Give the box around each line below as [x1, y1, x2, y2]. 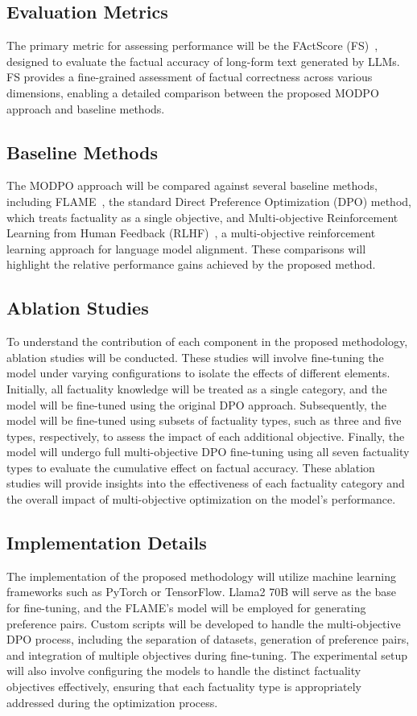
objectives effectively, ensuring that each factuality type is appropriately [6, 678, 361, 695]
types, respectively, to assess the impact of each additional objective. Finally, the [6, 427, 405, 444]
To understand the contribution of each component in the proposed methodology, [6, 333, 408, 350]
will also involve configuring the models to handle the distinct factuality [6, 662, 361, 679]
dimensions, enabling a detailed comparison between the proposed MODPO [6, 84, 379, 101]
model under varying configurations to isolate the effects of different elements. [6, 364, 390, 381]
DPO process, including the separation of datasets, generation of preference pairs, [6, 631, 410, 648]
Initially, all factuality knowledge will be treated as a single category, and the [6, 380, 387, 397]
